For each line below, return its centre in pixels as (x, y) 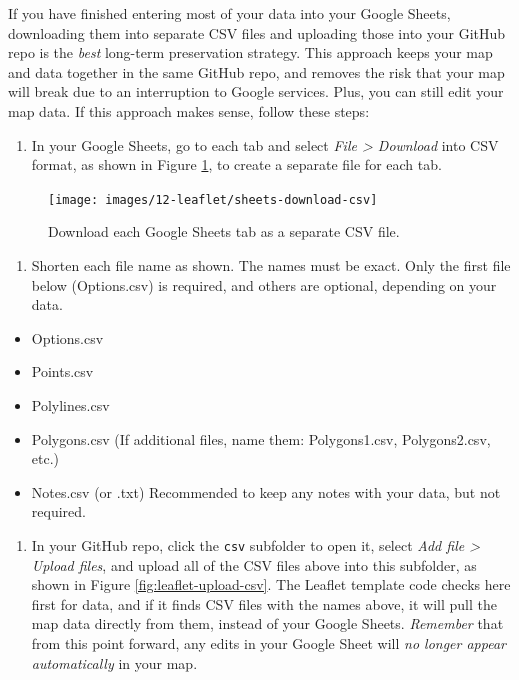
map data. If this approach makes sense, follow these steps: (189, 110)
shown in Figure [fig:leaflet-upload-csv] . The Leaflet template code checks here (271, 584)
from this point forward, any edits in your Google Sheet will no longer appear (268, 642)
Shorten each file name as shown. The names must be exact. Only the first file (271, 265)
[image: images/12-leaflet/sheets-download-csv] (213, 199)
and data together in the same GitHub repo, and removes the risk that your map (256, 71)
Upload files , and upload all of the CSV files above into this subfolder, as (254, 564)
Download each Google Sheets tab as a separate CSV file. (224, 231)
